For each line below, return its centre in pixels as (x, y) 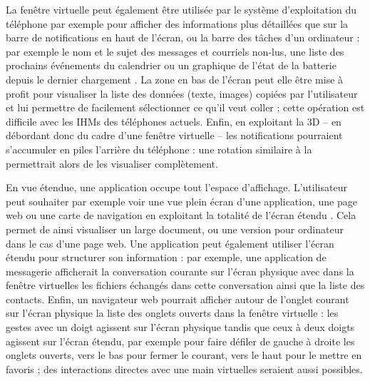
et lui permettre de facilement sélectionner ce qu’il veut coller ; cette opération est (185, 107)
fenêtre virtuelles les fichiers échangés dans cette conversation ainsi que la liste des (185, 285)
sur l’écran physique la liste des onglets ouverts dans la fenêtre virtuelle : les (172, 313)
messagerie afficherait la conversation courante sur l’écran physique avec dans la (180, 271)
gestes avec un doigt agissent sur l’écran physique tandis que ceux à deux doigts (180, 327)
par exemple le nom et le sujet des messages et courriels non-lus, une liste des (175, 51)
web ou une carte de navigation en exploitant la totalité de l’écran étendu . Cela (181, 215)
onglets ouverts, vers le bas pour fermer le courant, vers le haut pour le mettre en (184, 355)
